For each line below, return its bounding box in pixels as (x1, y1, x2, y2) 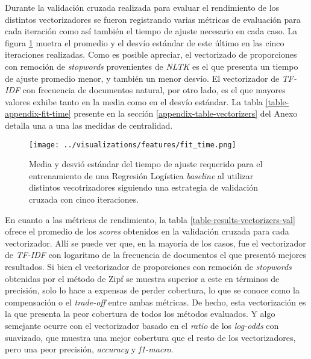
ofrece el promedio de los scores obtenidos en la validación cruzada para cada (5, 225, 289, 238)
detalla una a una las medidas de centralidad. (5, 118, 173, 131)
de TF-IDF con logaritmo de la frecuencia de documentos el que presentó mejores (5, 248, 306, 261)
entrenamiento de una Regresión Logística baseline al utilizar (29, 169, 254, 182)
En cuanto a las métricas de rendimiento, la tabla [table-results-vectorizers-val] (5, 213, 295, 226)
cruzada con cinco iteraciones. (29, 192, 139, 205)
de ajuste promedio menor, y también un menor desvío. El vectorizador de (5, 72, 280, 84)
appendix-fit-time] (5, 107, 71, 120)
